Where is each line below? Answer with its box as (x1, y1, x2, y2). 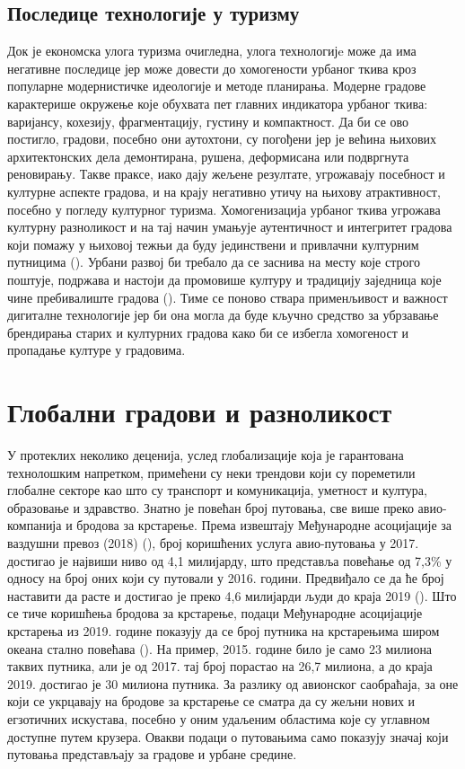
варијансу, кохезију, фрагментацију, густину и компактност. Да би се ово (7, 111, 409, 130)
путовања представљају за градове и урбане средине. (7, 745, 297, 764)
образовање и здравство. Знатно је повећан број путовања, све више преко (7, 498, 414, 517)
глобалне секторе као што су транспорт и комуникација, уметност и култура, (7, 481, 427, 499)
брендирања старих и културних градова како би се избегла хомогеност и (7, 323, 408, 341)
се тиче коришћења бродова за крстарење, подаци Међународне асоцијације (7, 604, 423, 623)
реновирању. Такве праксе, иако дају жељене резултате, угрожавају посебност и (7, 164, 445, 183)
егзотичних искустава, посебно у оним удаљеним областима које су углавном (7, 709, 430, 728)
